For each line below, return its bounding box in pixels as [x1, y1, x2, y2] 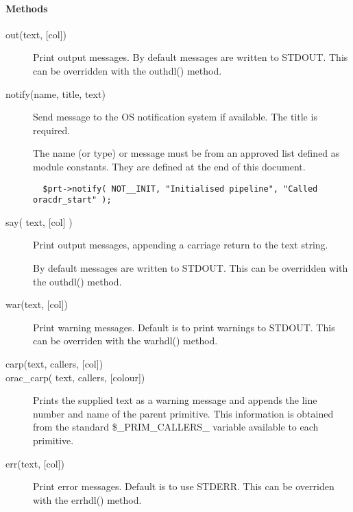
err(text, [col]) [5, 456, 65, 470]
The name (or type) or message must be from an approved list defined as [33, 146, 340, 160]
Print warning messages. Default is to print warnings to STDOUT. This [33, 320, 335, 334]
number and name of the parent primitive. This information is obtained [33, 406, 334, 420]
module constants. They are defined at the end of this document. [33, 159, 306, 173]
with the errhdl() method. [33, 492, 142, 507]
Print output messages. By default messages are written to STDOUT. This [33, 50, 348, 64]
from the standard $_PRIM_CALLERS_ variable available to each [33, 420, 319, 434]
